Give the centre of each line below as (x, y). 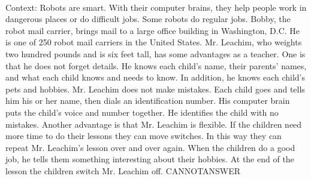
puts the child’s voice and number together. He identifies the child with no (142, 112)
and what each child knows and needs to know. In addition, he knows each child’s (155, 77)
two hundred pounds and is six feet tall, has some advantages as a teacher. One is (155, 53)
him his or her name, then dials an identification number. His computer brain (148, 101)
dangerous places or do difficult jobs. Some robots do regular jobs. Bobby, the (148, 19)
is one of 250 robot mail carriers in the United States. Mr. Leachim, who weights (154, 42)
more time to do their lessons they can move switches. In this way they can (144, 136)
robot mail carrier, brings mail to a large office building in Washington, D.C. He (153, 30)
